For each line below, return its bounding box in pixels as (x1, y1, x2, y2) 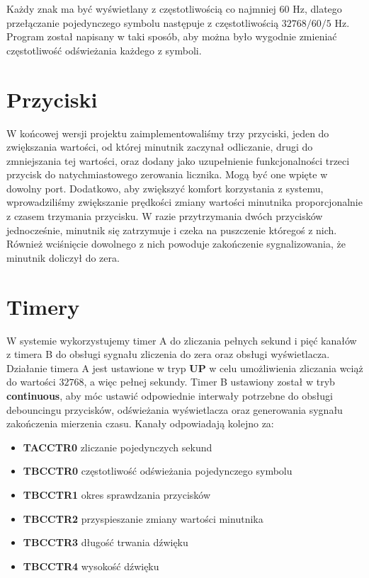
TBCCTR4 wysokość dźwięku (23, 558, 159, 573)
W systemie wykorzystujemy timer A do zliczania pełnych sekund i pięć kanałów (6, 333, 357, 347)
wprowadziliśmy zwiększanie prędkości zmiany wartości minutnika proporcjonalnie (6, 195, 363, 209)
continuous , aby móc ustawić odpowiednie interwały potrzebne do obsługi (6, 388, 333, 403)
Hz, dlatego (293, 1, 342, 16)
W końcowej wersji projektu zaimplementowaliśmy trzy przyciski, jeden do (6, 125, 329, 140)
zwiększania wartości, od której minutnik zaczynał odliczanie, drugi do (6, 139, 313, 154)
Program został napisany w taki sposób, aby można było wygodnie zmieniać (6, 29, 337, 44)
